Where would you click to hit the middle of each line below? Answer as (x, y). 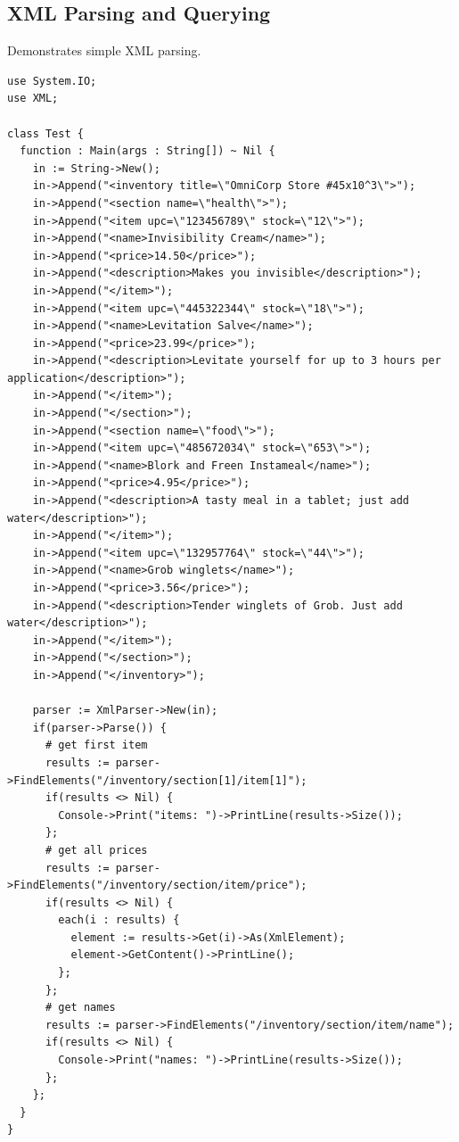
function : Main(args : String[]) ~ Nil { (148, 151)
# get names (80, 1008)
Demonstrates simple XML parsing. (104, 50)
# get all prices (96, 850)
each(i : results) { (119, 920)
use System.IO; (52, 81)
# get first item (96, 745)
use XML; (33, 99)
